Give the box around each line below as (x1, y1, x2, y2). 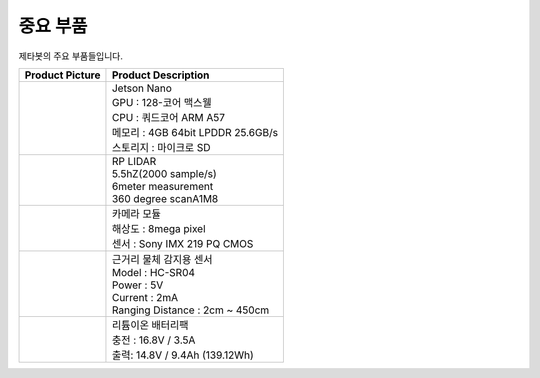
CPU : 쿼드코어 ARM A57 (111, 110, 225, 124)
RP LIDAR (111, 154, 157, 168)
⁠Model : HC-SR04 (111, 265, 195, 279)
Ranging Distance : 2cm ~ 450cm (111, 303, 270, 317)
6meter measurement (111, 179, 214, 193)
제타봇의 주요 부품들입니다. (18, 50, 124, 62)
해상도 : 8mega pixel (111, 221, 206, 235)
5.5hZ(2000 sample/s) (111, 166, 217, 180)
